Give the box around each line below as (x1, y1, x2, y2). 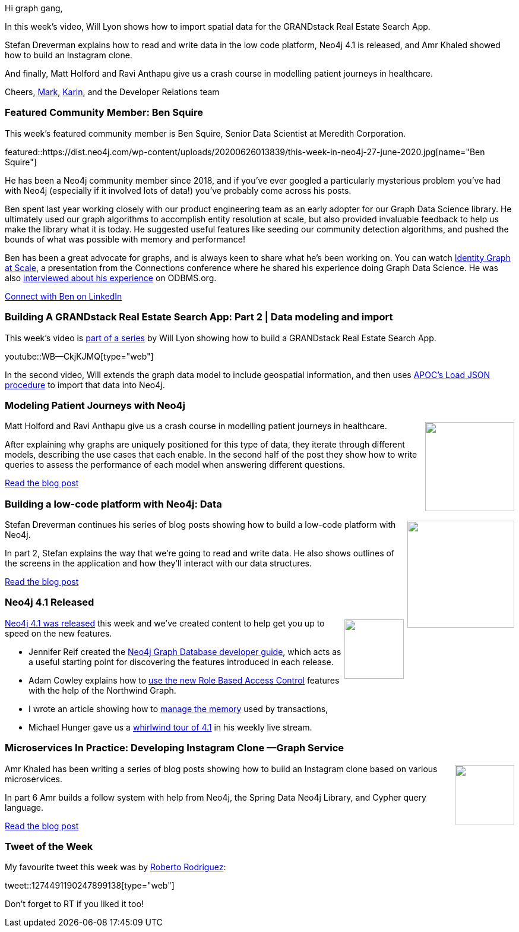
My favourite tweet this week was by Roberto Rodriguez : (5, 862, 226, 873)
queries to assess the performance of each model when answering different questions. (5, 459, 346, 470)
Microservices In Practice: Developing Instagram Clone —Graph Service (5, 742, 344, 754)
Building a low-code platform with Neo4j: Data (5, 498, 222, 510)
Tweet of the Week (5, 840, 93, 852)
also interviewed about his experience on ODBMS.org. (5, 272, 217, 283)
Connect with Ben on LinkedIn (5, 291, 122, 301)
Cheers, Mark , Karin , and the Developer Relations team (5, 87, 220, 97)
